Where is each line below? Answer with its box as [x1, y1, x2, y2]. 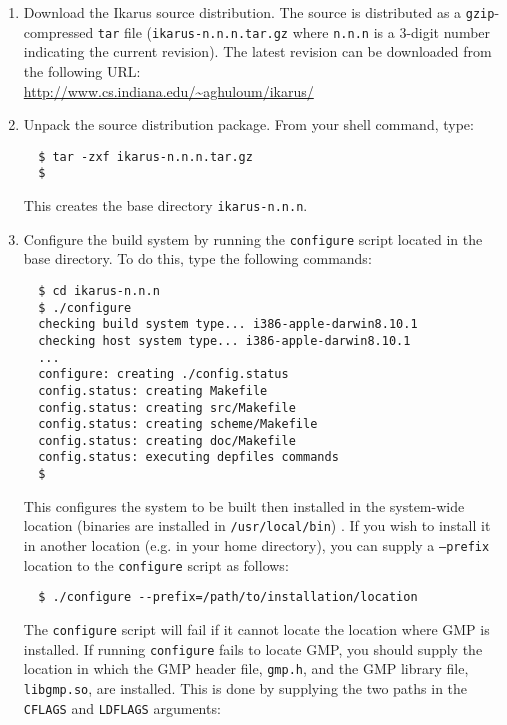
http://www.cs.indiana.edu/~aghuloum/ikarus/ [23, 80, 314, 101]
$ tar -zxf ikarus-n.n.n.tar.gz [38, 149, 253, 164]
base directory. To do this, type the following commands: [23, 248, 372, 269]
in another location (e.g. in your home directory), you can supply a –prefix [23, 535, 490, 556]
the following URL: [23, 60, 141, 81]
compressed [23, 21, 94, 42]
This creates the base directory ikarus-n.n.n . [23, 195, 308, 215]
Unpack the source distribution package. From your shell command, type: [23, 114, 474, 135]
